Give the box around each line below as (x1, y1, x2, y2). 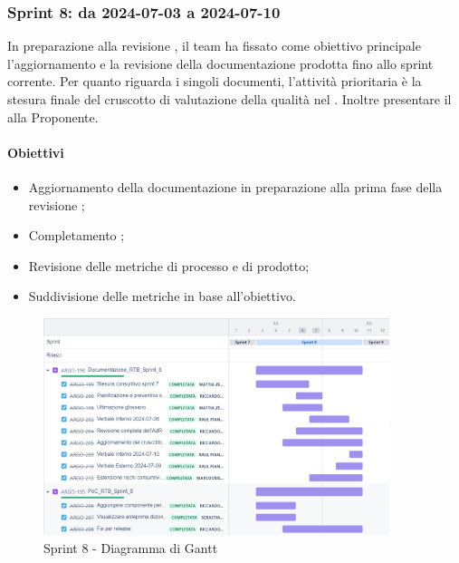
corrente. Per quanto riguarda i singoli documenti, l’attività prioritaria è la (7, 72, 422, 91)
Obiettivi (7, 142, 64, 161)
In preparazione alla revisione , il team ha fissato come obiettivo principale (7, 36, 421, 55)
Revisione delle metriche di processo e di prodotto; (28, 256, 310, 275)
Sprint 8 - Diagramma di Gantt (43, 538, 218, 557)
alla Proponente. (7, 107, 99, 126)
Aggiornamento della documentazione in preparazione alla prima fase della (28, 177, 443, 196)
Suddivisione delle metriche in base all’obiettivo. (28, 286, 296, 306)
